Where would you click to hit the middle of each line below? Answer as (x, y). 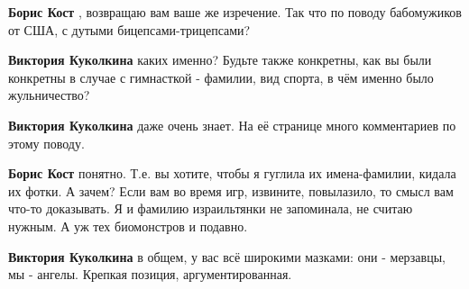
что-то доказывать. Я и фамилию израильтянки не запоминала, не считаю (211, 208)
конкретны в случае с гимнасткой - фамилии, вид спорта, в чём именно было (221, 77)
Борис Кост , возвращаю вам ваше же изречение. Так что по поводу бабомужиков (235, 12)
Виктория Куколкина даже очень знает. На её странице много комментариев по (232, 125)
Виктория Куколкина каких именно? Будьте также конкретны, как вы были (220, 60)
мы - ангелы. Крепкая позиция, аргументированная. (150, 274)
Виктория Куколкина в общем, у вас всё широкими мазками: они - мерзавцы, (227, 256)
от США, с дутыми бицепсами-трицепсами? (129, 29)
